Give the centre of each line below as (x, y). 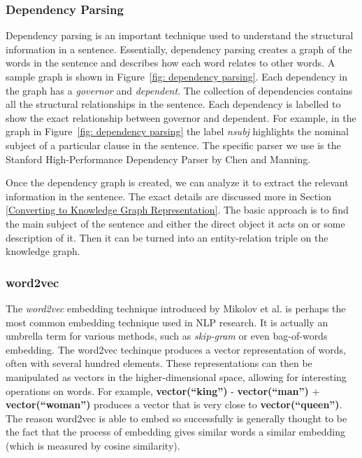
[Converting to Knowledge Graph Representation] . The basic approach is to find (177, 210)
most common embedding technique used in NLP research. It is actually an (167, 322)
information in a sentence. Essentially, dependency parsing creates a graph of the (179, 49)
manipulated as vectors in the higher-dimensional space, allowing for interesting (176, 376)
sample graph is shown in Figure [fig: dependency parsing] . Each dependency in (176, 76)
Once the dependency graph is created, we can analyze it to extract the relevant (177, 182)
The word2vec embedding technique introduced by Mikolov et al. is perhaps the (176, 308)
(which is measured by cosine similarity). (93, 445)
